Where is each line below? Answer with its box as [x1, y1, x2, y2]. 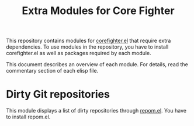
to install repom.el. [6, 113, 51, 121]
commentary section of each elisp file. [6, 67, 99, 74]
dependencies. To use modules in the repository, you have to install [6, 43, 169, 50]
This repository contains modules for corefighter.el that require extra [6, 37, 171, 45]
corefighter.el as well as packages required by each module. [6, 50, 151, 57]
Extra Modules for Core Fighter [22, 4, 175, 18]
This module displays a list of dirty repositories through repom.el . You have [6, 107, 187, 114]
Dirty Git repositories [6, 88, 110, 101]
